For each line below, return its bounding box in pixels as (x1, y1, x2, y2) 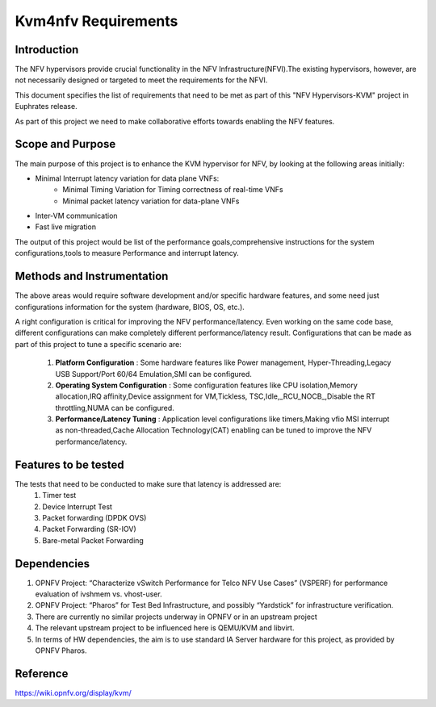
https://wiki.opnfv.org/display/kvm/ (15, 688, 132, 697)
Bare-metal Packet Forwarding (42, 535, 145, 545)
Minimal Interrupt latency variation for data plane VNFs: (35, 174, 220, 183)
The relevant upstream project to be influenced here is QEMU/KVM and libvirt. (35, 623, 295, 633)
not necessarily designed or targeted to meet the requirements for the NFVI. (15, 75, 268, 85)
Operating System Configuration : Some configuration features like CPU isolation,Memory (55, 380, 358, 390)
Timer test (42, 491, 77, 500)
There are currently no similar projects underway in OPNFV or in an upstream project (35, 612, 318, 621)
